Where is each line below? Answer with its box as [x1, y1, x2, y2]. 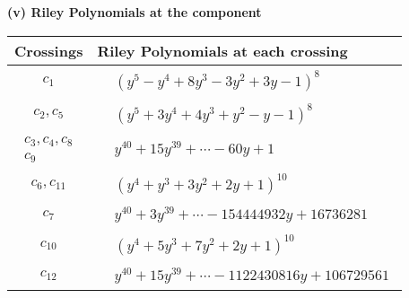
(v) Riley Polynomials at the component [7, 3, 262, 21]
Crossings [14, 39, 83, 61]
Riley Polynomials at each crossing [97, 39, 348, 61]
